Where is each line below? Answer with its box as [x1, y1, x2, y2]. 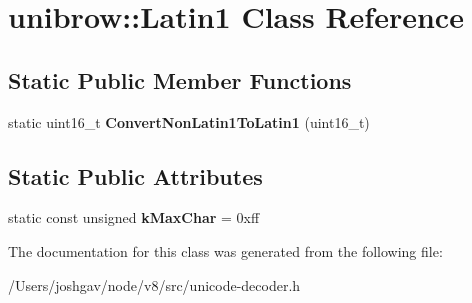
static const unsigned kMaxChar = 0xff [8, 207, 260, 228]
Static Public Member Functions [8, 64, 352, 95]
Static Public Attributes [8, 160, 263, 191]
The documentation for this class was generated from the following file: [8, 240, 443, 261]
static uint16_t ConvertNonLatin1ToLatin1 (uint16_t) [8, 111, 370, 132]
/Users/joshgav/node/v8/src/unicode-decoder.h [8, 274, 301, 295]
